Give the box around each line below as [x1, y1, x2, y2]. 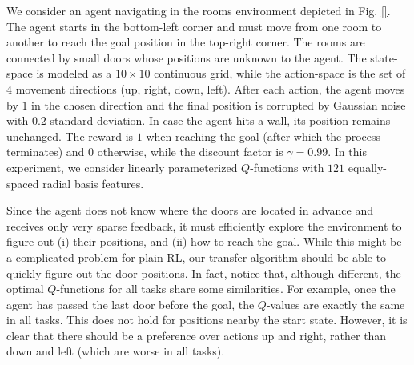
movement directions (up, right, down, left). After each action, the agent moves [15, 80, 405, 97]
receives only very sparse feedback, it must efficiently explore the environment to [6, 217, 402, 234]
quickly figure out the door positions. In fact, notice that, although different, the [6, 264, 401, 281]
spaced [6, 174, 39, 191]
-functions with [250, 158, 324, 175]
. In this [328, 143, 367, 160]
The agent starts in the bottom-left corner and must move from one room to [6, 18, 382, 34]
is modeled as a [36, 65, 112, 82]
